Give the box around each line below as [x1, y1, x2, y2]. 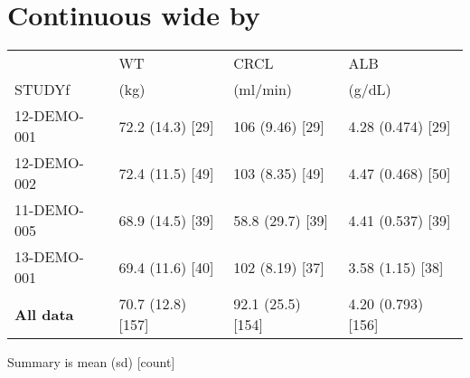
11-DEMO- [14, 199, 84, 221]
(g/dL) [348, 79, 391, 100]
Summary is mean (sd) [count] [7, 353, 175, 372]
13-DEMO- [14, 246, 84, 268]
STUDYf [14, 79, 70, 100]
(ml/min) [233, 79, 293, 100]
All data [14, 303, 74, 325]
